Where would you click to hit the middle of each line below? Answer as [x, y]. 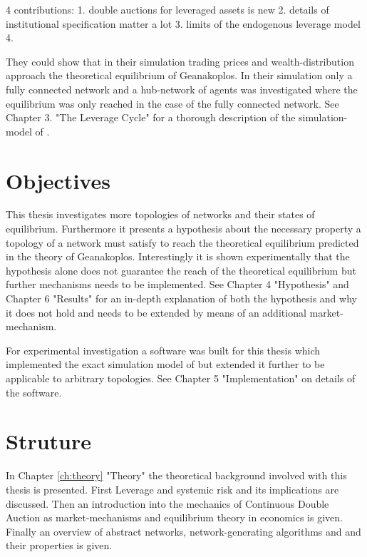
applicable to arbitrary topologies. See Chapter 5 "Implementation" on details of [181, 378]
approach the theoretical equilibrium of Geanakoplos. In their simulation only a [179, 75]
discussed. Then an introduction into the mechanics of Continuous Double [167, 503]
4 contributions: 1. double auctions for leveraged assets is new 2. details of [167, 9]
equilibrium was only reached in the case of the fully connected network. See [172, 103]
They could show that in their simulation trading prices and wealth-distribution [180, 61]
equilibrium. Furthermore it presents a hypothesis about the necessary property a [183, 229]
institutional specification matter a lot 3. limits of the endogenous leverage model [183, 23]
